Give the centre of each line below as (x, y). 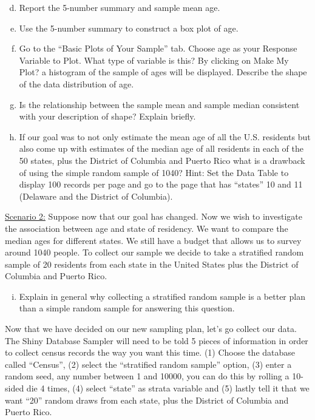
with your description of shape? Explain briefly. (107, 116)
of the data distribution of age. (76, 83)
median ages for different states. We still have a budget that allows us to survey (153, 240)
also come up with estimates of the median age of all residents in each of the (161, 148)
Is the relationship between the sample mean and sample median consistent (159, 104)
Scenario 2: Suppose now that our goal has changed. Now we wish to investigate (154, 216)
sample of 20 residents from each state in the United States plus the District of (152, 264)
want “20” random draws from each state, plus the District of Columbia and (147, 400)
